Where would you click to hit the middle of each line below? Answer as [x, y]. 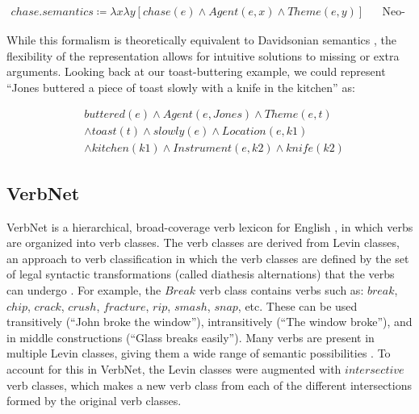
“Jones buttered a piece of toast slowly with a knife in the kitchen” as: [181, 87]
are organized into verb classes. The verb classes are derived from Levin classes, [203, 243]
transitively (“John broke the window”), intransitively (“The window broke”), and [209, 322]
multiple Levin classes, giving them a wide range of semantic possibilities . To [199, 353]
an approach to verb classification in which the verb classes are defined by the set [208, 258]
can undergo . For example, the [84, 290]
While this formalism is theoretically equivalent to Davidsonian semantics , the [201, 40]
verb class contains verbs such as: [281, 290]
